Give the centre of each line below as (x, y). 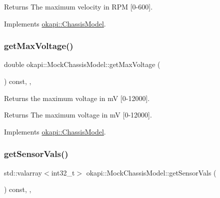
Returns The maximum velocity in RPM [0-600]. (78, 6)
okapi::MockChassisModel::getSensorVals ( (151, 172)
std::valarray (23, 172)
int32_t (63, 172)
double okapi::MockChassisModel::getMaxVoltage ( (82, 64)
